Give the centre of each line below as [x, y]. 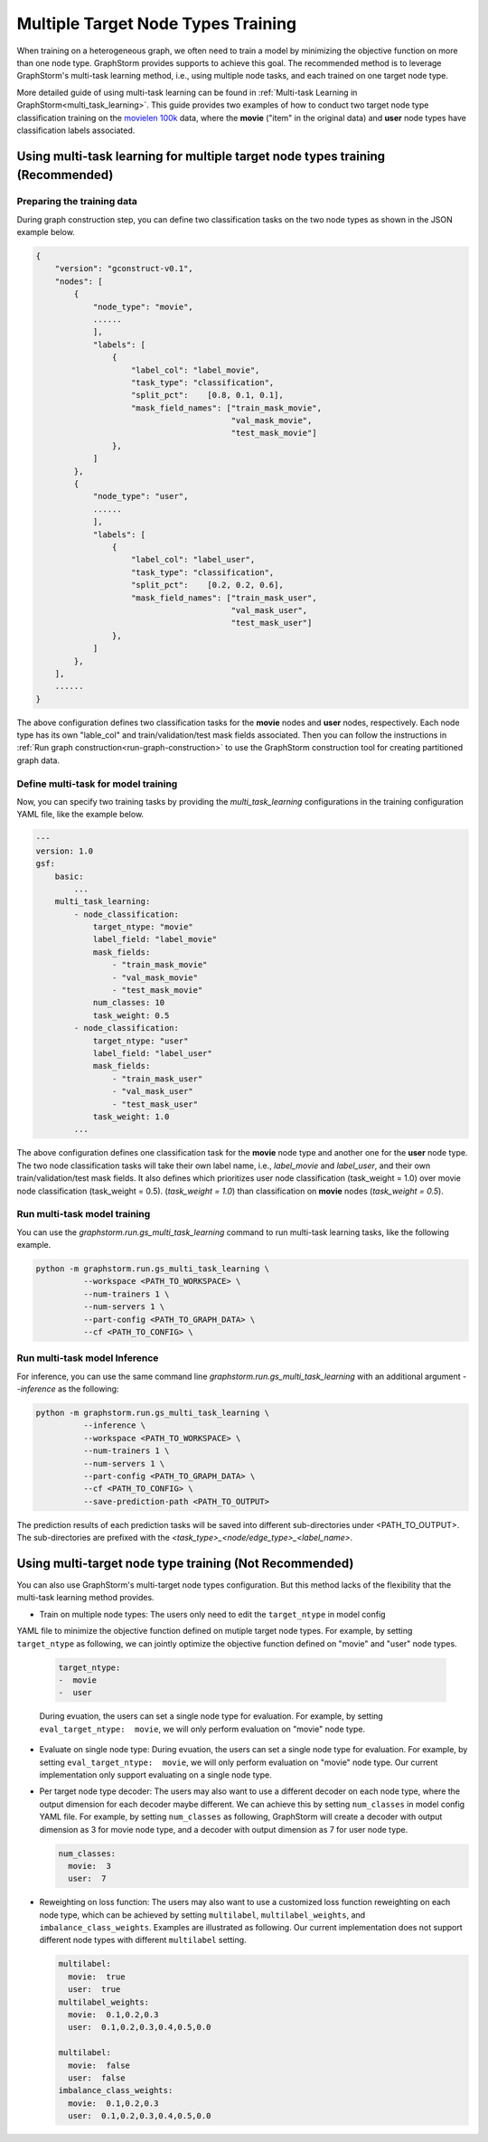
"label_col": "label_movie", [196, 370]
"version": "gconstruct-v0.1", [124, 269]
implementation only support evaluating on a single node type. [155, 1774]
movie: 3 [90, 1866]
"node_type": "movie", [143, 307]
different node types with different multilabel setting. [143, 1940]
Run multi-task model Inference [88, 1358]
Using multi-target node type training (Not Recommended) [185, 1563]
